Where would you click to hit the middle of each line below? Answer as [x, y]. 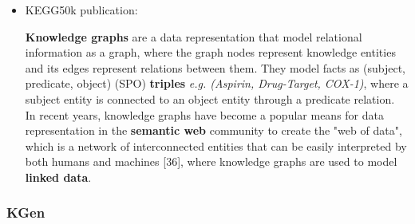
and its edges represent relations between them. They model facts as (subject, [215, 67]
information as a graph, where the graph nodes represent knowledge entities [210, 52]
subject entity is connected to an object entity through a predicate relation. [210, 98]
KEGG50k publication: [81, 10]
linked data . [58, 177]
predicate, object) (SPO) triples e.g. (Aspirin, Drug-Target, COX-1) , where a [217, 83]
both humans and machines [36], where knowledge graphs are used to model [211, 161]
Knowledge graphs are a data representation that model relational [194, 36]
